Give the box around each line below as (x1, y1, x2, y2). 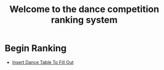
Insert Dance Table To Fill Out (12, 59, 74, 65)
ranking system (50, 14, 118, 26)
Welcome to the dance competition (9, 4, 159, 15)
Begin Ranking (5, 43, 67, 54)
